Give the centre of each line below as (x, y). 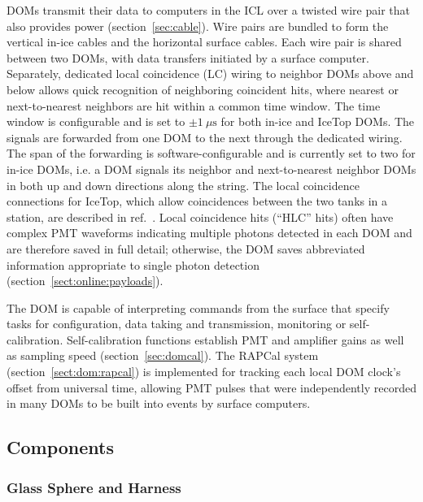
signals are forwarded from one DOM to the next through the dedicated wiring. (205, 137)
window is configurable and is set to (96, 121)
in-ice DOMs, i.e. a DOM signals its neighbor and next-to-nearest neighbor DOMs (211, 169)
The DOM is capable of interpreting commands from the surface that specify (198, 307)
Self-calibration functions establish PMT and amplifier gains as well (235, 339)
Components (60, 447)
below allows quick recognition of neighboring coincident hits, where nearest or (203, 89)
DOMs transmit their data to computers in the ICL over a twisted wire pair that (208, 10)
